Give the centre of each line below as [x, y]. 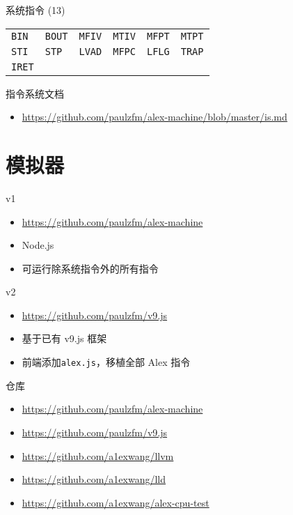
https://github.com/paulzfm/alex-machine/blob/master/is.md [155, 117]
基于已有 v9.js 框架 [64, 338]
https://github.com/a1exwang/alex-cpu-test [116, 502]
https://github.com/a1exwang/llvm [98, 455]
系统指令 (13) [35, 10]
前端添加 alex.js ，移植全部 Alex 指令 [106, 362]
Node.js [38, 245]
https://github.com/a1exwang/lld [94, 479]
